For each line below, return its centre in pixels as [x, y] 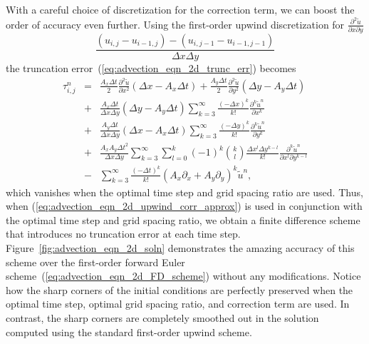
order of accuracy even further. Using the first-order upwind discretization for [175, 24]
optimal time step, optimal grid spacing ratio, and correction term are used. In [178, 304]
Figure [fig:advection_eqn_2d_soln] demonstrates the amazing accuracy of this [180, 248]
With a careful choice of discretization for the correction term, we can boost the [180, 9]
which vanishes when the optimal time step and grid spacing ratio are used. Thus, [184, 192]
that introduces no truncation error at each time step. [123, 234]
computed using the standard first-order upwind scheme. [129, 332]
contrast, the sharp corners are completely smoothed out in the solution [162, 318]
